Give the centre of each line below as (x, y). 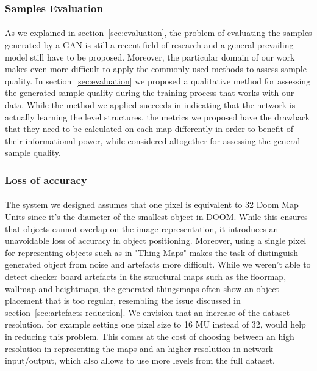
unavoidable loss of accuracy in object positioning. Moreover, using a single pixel (156, 241)
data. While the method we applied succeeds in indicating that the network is (150, 105)
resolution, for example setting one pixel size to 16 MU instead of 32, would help (155, 324)
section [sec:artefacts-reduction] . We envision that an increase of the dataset (148, 312)
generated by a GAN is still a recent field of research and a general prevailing (149, 45)
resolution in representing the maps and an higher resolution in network (139, 348)
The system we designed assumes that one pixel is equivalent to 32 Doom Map (152, 204)
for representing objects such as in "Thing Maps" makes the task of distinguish (152, 252)
